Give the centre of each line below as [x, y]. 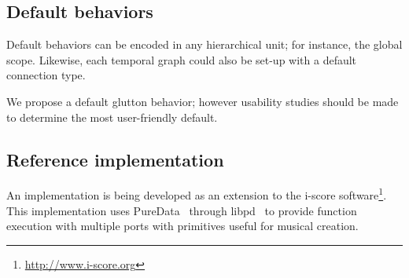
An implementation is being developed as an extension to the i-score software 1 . [197, 194]
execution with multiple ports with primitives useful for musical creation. [182, 226]
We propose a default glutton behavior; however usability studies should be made [203, 101]
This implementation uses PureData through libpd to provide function [182, 210]
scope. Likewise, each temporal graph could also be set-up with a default [182, 59]
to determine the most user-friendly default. [112, 117]
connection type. [46, 75]
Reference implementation [115, 159]
